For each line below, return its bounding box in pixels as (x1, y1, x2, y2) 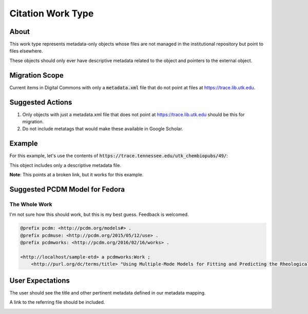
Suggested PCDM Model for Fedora (9, 185, 125, 194)
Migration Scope (9, 71, 64, 80)
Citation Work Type (9, 8, 94, 19)
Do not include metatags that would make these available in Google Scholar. (22, 126, 183, 132)
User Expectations (9, 276, 70, 285)
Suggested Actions (9, 98, 72, 106)
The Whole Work (9, 200, 52, 208)
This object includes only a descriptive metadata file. (9, 162, 122, 168)
